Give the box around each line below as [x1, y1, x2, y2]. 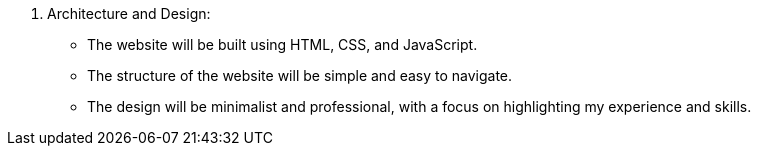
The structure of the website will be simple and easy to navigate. [87, 67, 513, 84]
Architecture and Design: [47, 5, 211, 22]
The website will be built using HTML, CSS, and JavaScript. [87, 36, 478, 53]
